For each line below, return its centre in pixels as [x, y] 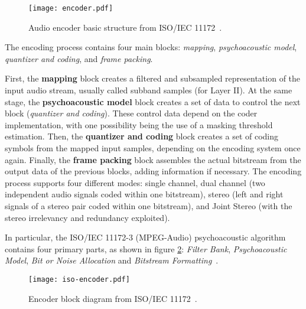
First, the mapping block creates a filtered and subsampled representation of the [153, 78]
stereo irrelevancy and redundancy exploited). [87, 217]
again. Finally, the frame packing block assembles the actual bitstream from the [153, 159]
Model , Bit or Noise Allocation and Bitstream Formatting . [112, 260]
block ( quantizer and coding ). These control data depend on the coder [131, 113]
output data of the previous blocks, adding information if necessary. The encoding [153, 171]
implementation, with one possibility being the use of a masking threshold [139, 124]
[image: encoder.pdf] [71, 8]
